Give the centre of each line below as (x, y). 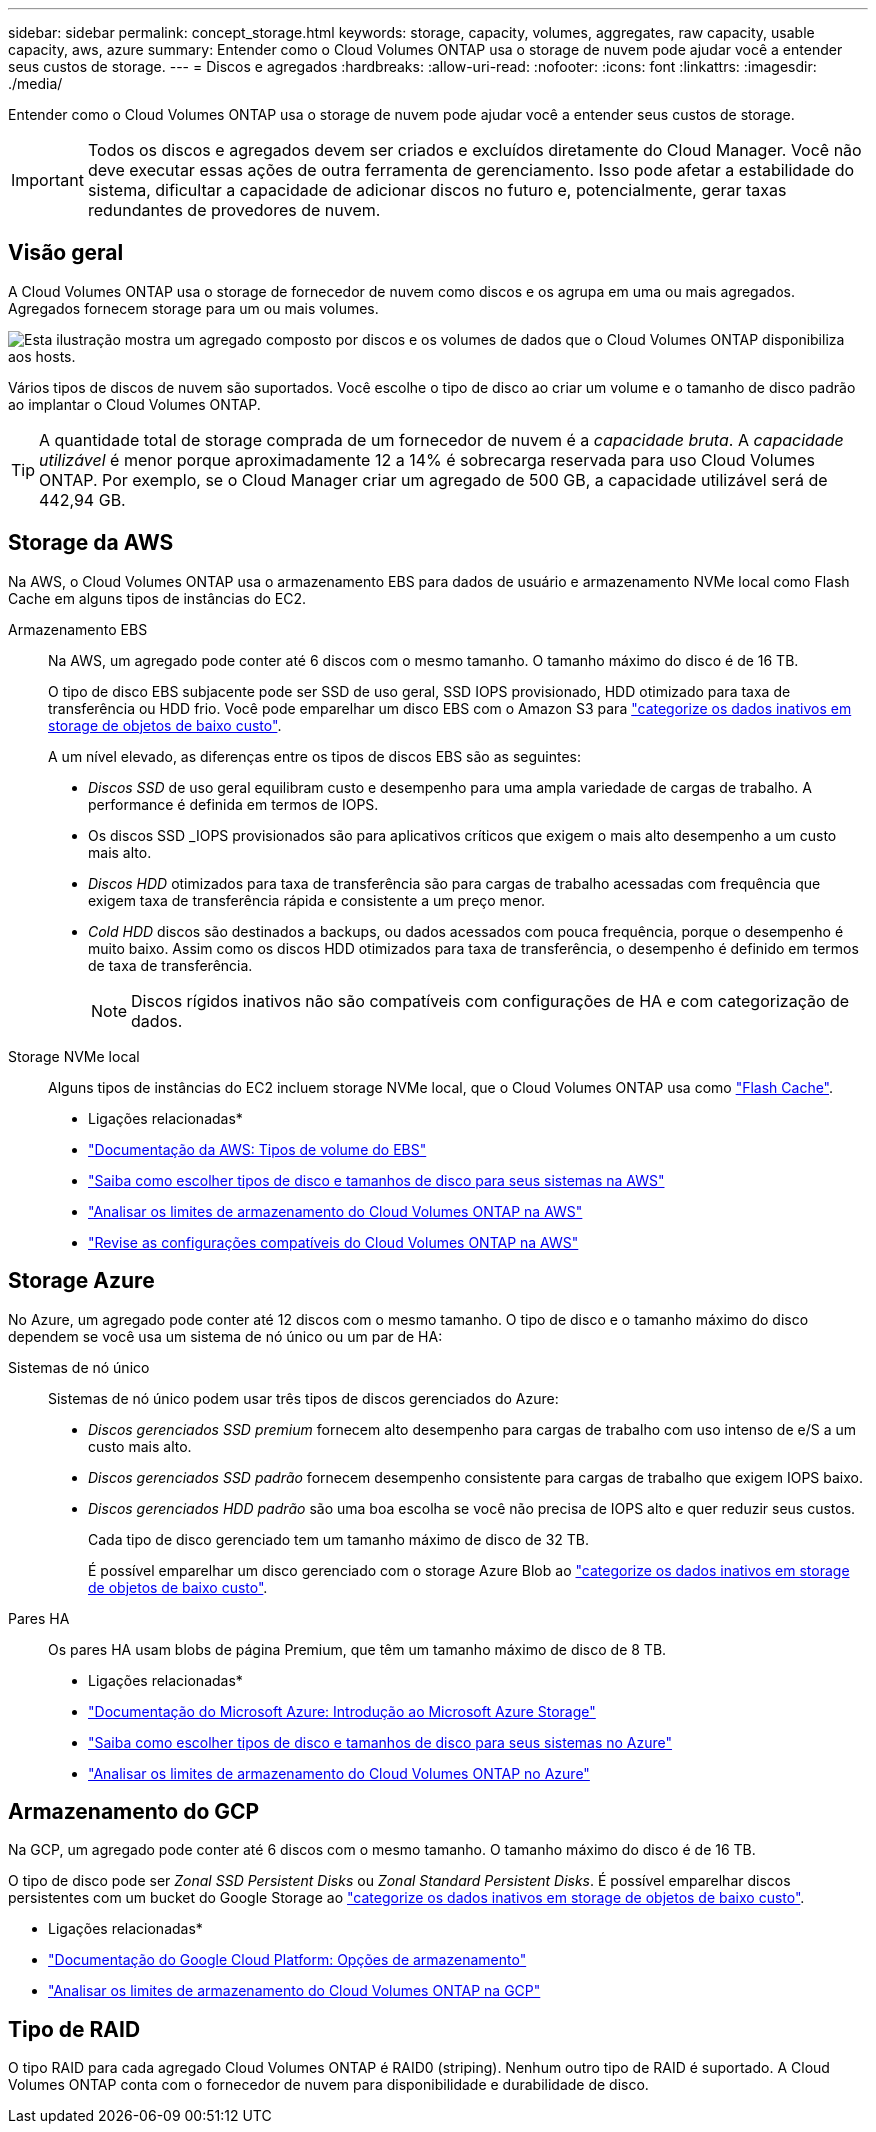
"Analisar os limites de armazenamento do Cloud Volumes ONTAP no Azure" (339, 1773)
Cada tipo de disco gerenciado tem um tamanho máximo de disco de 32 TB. (338, 1539)
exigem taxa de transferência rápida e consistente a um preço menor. (317, 900)
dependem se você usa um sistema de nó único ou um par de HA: (225, 1336)
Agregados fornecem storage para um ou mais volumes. (193, 308)
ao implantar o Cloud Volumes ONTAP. (134, 404)
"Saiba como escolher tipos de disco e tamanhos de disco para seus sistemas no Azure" (380, 1742)
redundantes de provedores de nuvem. (234, 210)
